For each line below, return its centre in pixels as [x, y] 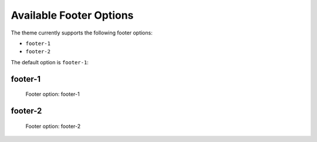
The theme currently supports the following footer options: [82, 33]
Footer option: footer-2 [53, 126]
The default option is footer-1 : [50, 62]
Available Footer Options [72, 15]
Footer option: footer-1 [53, 94]
